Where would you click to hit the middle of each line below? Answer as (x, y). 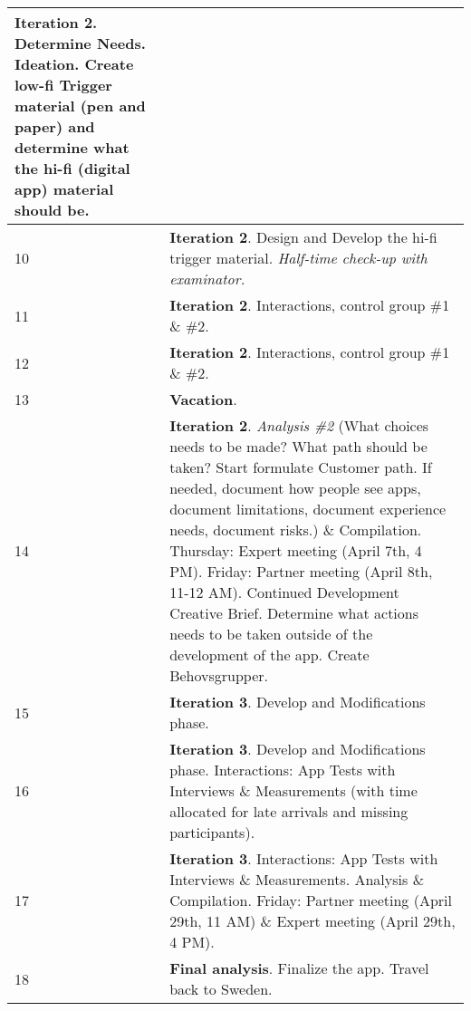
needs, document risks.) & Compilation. (296, 530)
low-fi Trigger (63, 85)
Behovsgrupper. (219, 675)
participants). (212, 832)
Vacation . (203, 399)
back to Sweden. (221, 989)
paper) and (55, 126)
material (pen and (80, 106)
